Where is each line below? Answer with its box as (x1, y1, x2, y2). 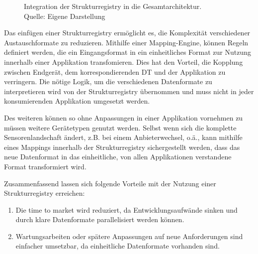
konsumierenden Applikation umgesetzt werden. (4, 96, 150, 106)
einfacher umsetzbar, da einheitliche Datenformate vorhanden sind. (15, 241, 220, 251)
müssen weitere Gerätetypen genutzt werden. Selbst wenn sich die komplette (4, 122, 237, 132)
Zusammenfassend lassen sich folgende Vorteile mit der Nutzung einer (4, 178, 216, 188)
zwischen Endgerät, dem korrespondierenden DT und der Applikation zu (4, 66, 226, 77)
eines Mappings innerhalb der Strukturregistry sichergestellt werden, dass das (4, 141, 240, 152)
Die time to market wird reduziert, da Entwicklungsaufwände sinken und (15, 204, 238, 215)
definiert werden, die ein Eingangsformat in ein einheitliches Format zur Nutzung (4, 47, 251, 57)
